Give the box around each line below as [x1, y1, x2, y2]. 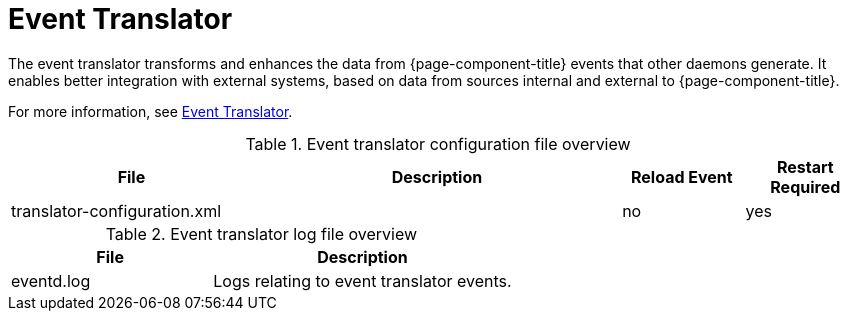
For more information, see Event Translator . [8, 102, 293, 120]
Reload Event [630, 166, 733, 187]
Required [770, 176, 841, 197]
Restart [776, 156, 834, 177]
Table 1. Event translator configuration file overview [245, 133, 631, 154]
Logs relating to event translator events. [213, 270, 512, 291]
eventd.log [11, 270, 91, 291]
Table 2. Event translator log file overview [105, 223, 418, 244]
